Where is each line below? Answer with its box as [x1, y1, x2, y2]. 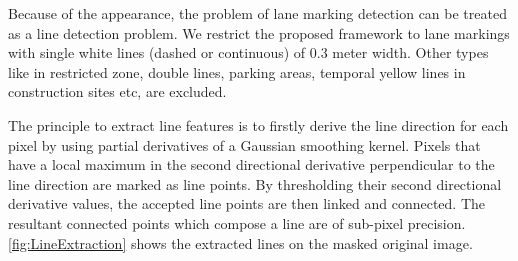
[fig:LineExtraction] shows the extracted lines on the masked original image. [8, 232, 473, 253]
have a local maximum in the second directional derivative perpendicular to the [8, 154, 495, 175]
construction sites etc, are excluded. [8, 81, 227, 102]
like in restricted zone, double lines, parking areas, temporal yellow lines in [8, 61, 466, 82]
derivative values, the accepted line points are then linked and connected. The [8, 193, 485, 214]
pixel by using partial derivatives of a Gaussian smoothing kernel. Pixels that [8, 134, 481, 155]
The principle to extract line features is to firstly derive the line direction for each [8, 114, 509, 135]
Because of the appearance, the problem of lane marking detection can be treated [8, 3, 507, 23]
